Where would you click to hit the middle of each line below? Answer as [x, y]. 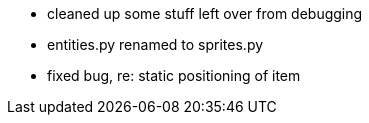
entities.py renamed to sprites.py [155, 44]
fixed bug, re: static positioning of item [174, 75]
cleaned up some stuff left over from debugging [205, 13]
